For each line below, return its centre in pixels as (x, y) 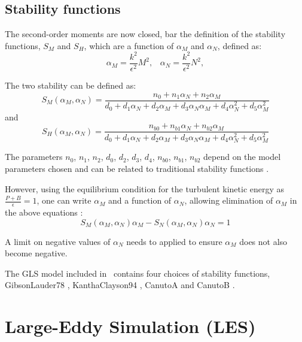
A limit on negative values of (58, 241)
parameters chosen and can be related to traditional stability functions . (137, 169)
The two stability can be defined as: (71, 85)
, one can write (64, 200)
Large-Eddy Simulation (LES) (130, 326)
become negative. (36, 253)
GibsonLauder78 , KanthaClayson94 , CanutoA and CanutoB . (120, 285)
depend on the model (242, 157)
